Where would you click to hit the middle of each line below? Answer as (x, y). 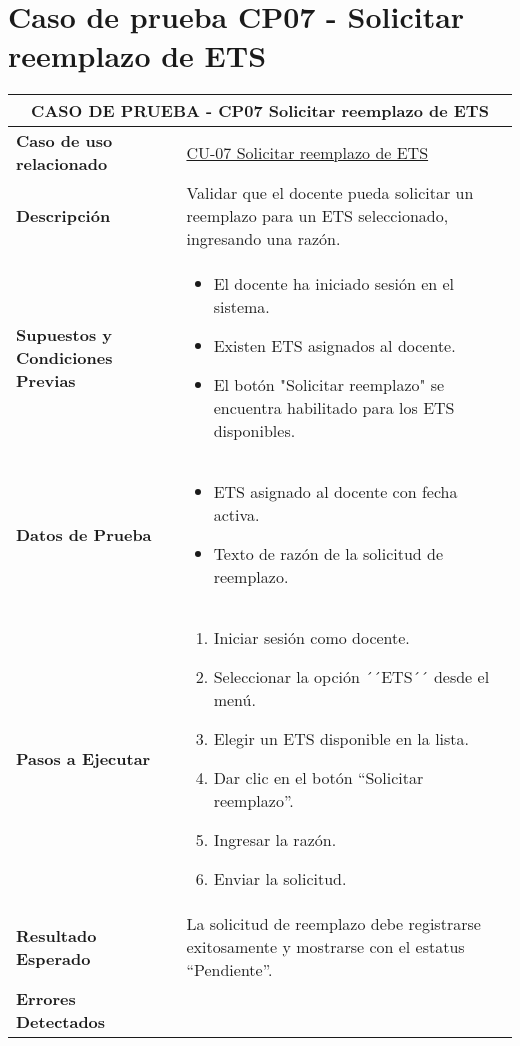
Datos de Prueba (84, 534)
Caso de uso (64, 141)
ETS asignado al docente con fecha (335, 492)
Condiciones (64, 357)
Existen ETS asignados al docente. (334, 346)
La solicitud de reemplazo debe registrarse (333, 924)
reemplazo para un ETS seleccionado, (317, 216)
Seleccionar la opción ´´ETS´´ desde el (351, 677)
